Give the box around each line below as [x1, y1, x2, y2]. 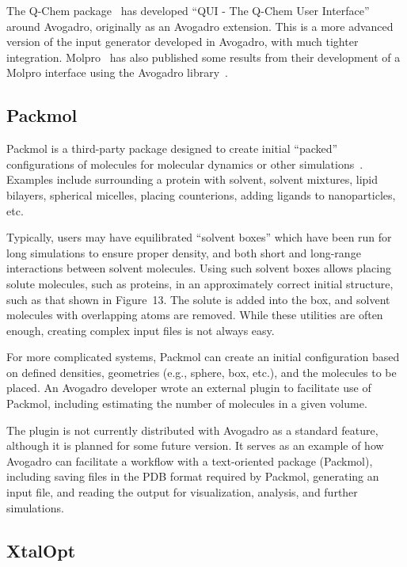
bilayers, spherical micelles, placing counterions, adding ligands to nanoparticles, [6, 186, 396, 203]
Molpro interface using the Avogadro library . [6, 64, 228, 81]
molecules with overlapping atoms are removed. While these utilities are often [6, 306, 383, 323]
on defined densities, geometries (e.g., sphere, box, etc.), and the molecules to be [6, 363, 397, 380]
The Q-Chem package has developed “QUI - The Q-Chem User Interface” [6, 2, 370, 18]
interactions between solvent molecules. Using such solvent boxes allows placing [6, 260, 391, 276]
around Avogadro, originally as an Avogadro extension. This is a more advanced [6, 17, 394, 34]
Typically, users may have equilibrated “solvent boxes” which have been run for [6, 229, 392, 245]
